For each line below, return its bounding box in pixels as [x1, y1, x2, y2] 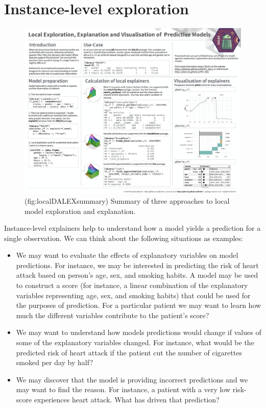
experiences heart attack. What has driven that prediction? [34, 394, 220, 405]
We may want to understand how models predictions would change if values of [16, 327, 261, 338]
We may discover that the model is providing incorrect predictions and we [16, 374, 248, 385]
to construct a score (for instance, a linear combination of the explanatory [16, 280, 248, 291]
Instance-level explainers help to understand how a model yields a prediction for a [4, 223, 261, 233]
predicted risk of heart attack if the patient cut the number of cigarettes [16, 347, 242, 357]
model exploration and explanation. [25, 205, 136, 216]
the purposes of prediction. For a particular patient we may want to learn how [16, 300, 261, 310]
